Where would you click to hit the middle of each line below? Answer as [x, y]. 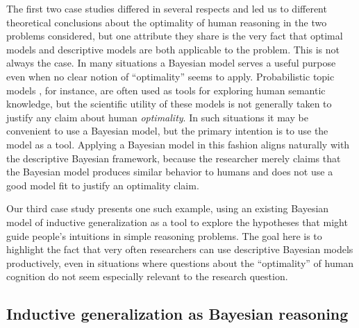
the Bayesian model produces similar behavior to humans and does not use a [170, 172]
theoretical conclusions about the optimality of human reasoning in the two [167, 22]
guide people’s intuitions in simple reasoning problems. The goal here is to [164, 235]
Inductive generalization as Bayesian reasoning [177, 314]
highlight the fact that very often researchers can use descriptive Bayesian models [180, 249]
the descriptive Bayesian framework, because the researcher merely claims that [174, 158]
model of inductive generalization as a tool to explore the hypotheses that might [177, 222]
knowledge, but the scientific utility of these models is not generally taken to [169, 104]
